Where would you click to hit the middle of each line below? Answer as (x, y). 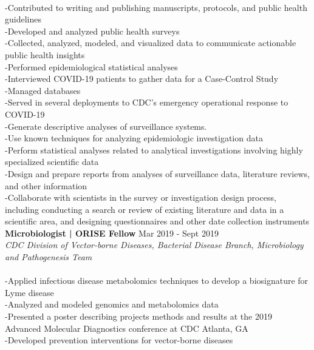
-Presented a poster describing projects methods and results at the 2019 (138, 316)
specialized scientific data (52, 162)
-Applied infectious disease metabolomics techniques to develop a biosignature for (157, 281)
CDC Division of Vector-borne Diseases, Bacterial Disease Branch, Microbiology (154, 245)
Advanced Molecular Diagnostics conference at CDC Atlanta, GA (127, 328)
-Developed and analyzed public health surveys (92, 31)
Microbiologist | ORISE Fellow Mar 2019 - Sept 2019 (112, 233)
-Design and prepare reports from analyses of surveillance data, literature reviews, (157, 173)
